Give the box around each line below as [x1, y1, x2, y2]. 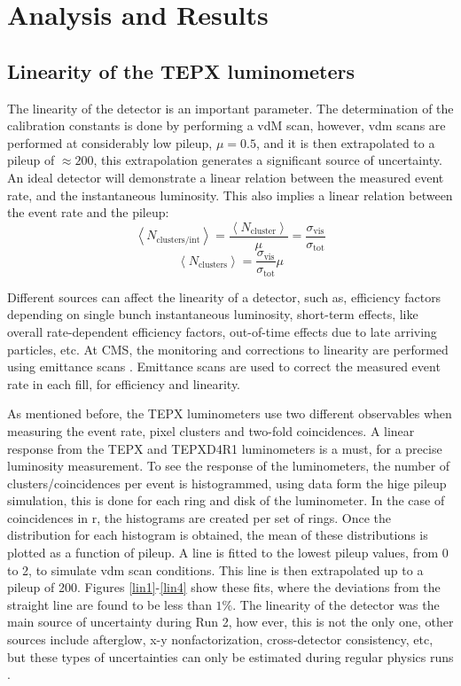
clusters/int [156, 235, 200, 245]
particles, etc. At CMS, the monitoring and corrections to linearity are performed [7, 339, 449, 358]
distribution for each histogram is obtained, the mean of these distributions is [7, 526, 428, 544]
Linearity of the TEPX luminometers [7, 57, 356, 84]
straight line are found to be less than [7, 595, 212, 613]
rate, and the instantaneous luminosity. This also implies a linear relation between [7, 185, 453, 204]
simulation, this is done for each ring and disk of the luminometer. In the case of [7, 491, 445, 510]
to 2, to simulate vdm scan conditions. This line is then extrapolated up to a [7, 560, 424, 579]
